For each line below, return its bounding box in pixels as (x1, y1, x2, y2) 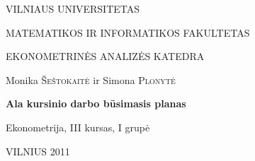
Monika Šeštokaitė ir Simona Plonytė (6, 72, 176, 87)
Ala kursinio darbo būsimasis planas (6, 96, 186, 111)
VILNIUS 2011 (6, 143, 70, 158)
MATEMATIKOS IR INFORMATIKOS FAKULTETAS (6, 25, 250, 40)
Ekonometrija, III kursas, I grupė (6, 119, 150, 134)
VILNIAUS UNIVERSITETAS (6, 1, 140, 16)
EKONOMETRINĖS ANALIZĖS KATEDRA (6, 49, 205, 64)
